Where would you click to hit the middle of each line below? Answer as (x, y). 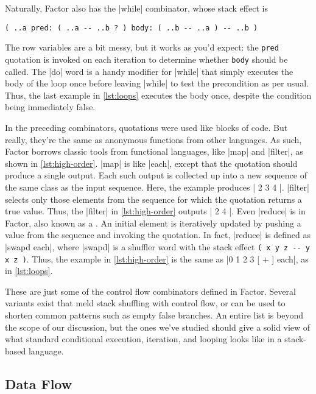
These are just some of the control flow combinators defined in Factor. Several (150, 291)
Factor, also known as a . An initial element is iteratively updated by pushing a (153, 223)
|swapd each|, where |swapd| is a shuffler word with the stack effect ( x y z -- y (157, 246)
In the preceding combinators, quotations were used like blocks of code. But (146, 127)
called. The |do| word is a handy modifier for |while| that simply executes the (149, 71)
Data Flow (39, 383)
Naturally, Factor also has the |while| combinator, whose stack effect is (136, 8)
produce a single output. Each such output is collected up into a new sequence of (156, 175)
